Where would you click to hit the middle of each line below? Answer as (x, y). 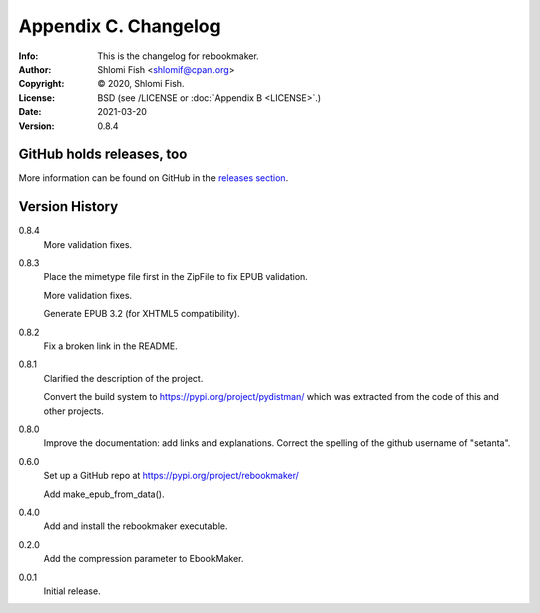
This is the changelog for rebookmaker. (178, 56)
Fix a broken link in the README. (111, 346)
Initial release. (72, 591)
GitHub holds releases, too (103, 154)
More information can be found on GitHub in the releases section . (153, 178)
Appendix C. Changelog (119, 26)
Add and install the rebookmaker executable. (136, 526)
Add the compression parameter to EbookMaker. (143, 559)
